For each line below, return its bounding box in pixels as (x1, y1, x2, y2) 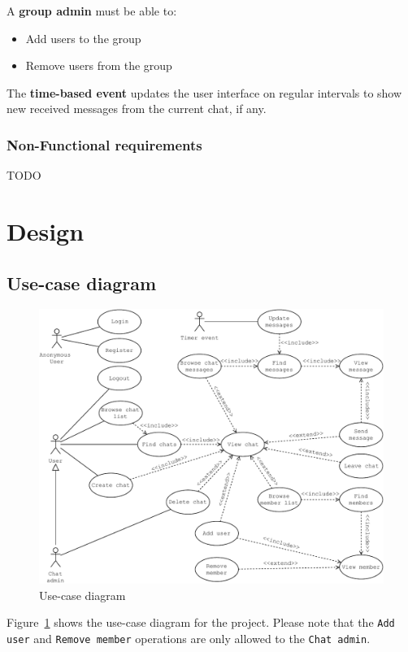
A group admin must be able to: (7, 2, 177, 19)
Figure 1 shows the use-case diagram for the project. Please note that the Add (7, 614, 395, 631)
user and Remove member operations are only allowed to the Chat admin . (7, 630, 371, 647)
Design (7, 214, 85, 247)
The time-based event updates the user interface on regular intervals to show (7, 84, 402, 101)
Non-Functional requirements (7, 134, 202, 154)
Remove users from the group (25, 57, 172, 74)
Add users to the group (25, 29, 141, 46)
